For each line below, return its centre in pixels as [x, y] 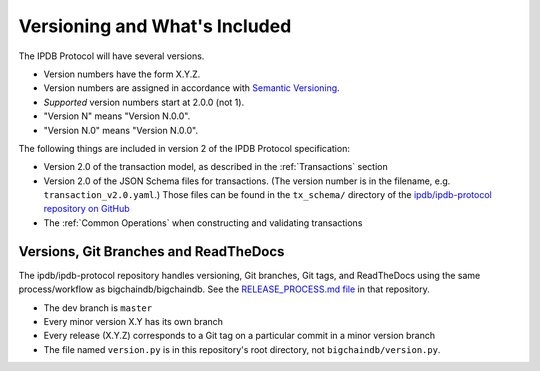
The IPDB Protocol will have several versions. [111, 56]
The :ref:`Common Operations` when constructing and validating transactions [203, 222]
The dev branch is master [98, 307]
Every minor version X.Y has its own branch [133, 321]
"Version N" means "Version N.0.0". [117, 116]
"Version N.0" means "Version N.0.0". [121, 130]
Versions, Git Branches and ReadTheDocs [151, 251]
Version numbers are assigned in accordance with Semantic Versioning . [191, 88]
